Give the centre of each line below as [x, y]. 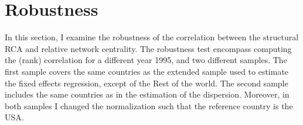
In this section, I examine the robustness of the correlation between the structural [152, 37]
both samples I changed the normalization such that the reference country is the [149, 105]
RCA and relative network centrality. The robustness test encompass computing [148, 48]
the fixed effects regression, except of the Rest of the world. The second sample [147, 83]
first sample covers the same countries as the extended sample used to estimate [147, 71]
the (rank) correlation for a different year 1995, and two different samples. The [146, 60]
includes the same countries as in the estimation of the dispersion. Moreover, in [147, 94]
